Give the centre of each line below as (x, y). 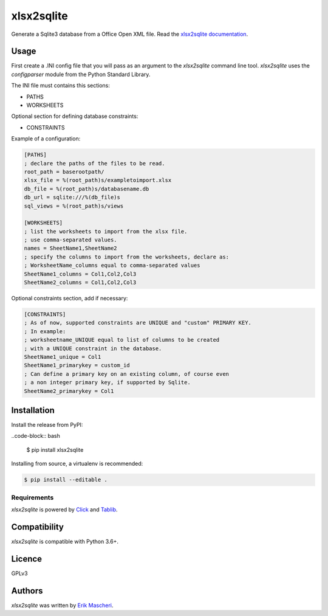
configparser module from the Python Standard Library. (81, 74)
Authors (27, 591)
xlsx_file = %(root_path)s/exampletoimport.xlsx (98, 180)
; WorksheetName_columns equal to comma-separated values (112, 265)
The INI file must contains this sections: (61, 86)
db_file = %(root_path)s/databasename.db (87, 189)
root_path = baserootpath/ (64, 171)
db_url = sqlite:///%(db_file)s (72, 197)
